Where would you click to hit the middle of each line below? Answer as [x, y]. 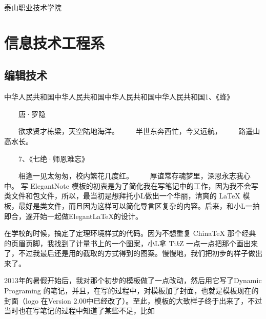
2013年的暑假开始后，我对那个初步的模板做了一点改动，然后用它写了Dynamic [133, 280]
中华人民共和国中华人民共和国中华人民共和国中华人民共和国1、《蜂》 [119, 97]
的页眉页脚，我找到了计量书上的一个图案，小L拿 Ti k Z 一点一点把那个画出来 [131, 243]
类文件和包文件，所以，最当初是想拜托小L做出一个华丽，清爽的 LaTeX [122, 196]
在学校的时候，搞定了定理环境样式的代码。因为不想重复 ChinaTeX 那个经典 [130, 233]
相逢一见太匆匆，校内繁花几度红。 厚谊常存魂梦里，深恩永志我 [131, 176]
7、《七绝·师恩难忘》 [53, 158]
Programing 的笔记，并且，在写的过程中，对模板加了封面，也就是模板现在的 [131, 291]
